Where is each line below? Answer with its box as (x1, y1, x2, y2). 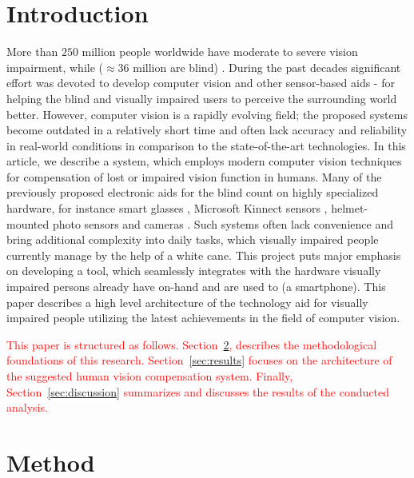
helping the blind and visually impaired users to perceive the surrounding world (6, 90, 397, 106)
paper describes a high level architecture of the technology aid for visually (6, 293, 368, 310)
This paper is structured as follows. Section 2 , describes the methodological (6, 336, 377, 353)
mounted (6, 215, 50, 232)
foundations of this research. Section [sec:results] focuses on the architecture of (6, 352, 392, 368)
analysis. (6, 399, 48, 416)
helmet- (331, 200, 368, 217)
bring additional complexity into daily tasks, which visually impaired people (6, 231, 379, 248)
